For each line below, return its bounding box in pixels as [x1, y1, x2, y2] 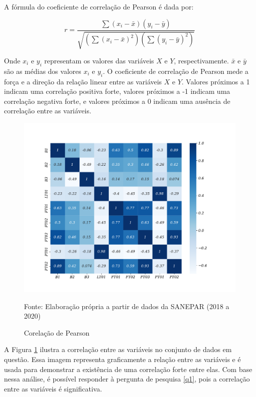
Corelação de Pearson [24, 327, 90, 338]
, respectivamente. [174, 55, 229, 66]
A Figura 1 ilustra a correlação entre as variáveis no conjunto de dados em [4, 344, 232, 355]
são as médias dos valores [4, 65, 81, 76]
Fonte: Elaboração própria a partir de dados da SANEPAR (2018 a [24, 301, 230, 311]
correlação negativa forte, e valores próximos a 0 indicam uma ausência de [4, 95, 231, 106]
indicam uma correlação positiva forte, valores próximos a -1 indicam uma [4, 86, 231, 96]
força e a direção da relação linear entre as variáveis [4, 76, 162, 86]
